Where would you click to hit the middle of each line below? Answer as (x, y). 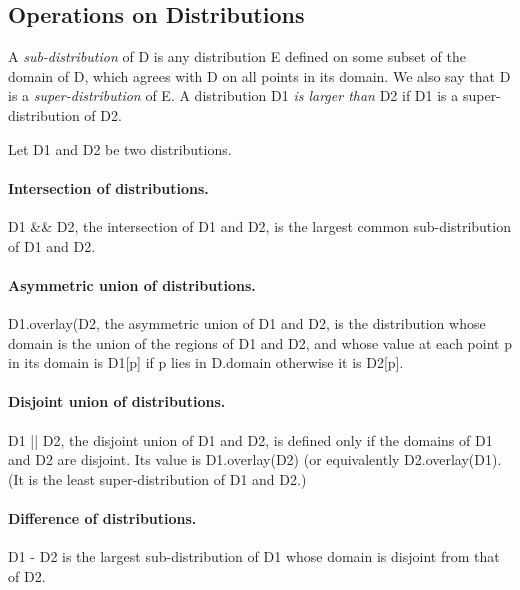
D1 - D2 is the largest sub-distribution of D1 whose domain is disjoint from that (254, 556)
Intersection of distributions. (108, 187)
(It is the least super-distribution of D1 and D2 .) (157, 478)
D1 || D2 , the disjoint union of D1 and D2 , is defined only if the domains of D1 (250, 439)
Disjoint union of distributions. (117, 401)
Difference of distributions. (102, 517)
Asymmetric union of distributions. (132, 284)
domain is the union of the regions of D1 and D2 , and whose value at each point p (260, 342)
